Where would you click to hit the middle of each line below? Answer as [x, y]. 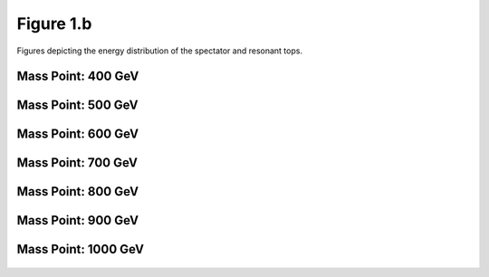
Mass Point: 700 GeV [77, 163]
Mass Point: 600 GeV [78, 134]
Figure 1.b [54, 24]
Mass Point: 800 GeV [78, 191]
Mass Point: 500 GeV [78, 105]
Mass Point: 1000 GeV [81, 249]
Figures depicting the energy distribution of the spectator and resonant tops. [160, 51]
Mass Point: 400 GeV [78, 76]
